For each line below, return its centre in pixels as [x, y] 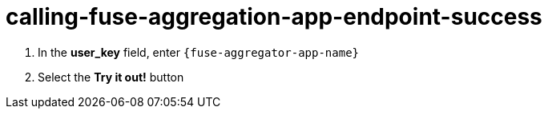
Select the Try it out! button [111, 77]
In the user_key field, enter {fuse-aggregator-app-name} [199, 52]
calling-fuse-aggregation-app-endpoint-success [274, 17]
